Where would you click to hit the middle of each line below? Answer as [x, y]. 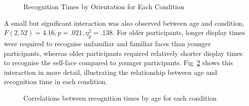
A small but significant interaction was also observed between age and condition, [124, 23]
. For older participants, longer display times [179, 32]
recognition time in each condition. [56, 81]
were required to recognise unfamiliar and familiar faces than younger [107, 43]
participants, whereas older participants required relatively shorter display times [123, 53]
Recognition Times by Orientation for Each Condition [104, 6]
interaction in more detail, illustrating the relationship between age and [111, 72]
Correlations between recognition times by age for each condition [120, 97]
